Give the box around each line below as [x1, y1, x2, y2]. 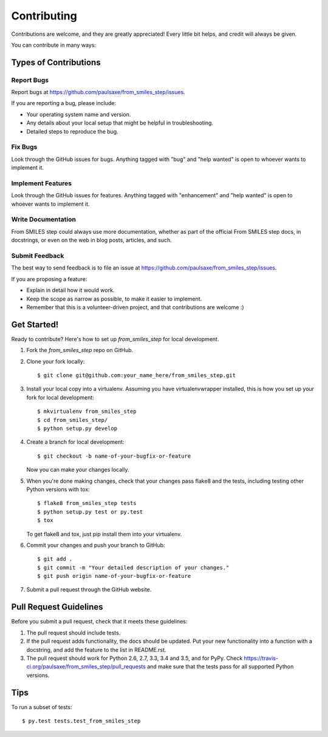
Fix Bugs [11, 143, 38, 151]
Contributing [11, 9, 77, 22]
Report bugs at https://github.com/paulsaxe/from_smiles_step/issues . [11, 89, 185, 96]
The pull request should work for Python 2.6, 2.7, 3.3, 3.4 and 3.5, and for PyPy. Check [26, 654, 243, 662]
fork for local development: [26, 393, 94, 401]
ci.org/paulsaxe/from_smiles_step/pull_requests [26, 663, 146, 670]
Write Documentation [11, 216, 76, 224]
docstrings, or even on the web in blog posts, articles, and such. [11, 237, 173, 244]
